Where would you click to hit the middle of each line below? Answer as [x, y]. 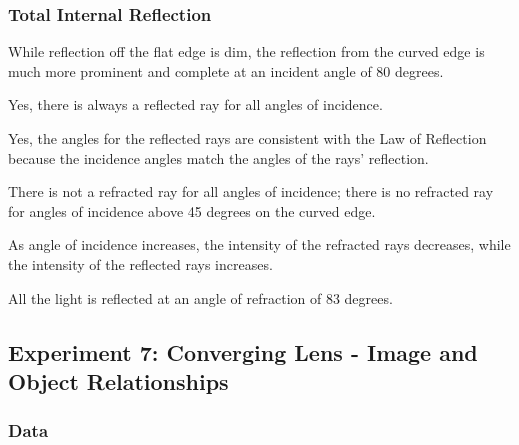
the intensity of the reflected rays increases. [140, 263]
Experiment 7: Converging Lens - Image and [243, 351]
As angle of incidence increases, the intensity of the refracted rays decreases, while [259, 244]
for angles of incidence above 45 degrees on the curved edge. [192, 210]
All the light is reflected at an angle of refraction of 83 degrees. [200, 297]
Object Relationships [118, 380]
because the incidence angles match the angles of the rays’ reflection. [218, 157]
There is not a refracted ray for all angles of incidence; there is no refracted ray [251, 191]
